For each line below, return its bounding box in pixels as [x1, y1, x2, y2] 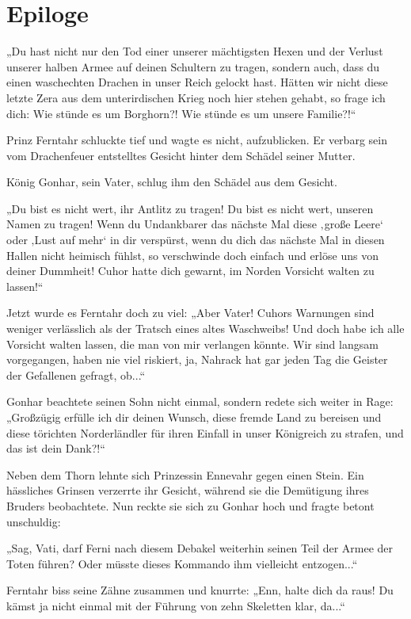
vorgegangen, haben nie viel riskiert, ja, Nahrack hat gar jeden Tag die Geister [6, 351, 388, 368]
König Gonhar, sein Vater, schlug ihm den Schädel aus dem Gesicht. [6, 174, 337, 190]
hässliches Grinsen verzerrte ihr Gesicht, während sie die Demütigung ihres [6, 482, 369, 499]
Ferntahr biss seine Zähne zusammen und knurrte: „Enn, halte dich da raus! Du [6, 582, 394, 598]
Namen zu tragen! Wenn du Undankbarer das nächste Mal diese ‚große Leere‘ [6, 216, 383, 232]
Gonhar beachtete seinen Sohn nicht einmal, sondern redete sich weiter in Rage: [6, 393, 394, 410]
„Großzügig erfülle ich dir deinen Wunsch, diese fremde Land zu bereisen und [6, 409, 382, 425]
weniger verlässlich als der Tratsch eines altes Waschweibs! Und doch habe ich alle [6, 320, 405, 337]
